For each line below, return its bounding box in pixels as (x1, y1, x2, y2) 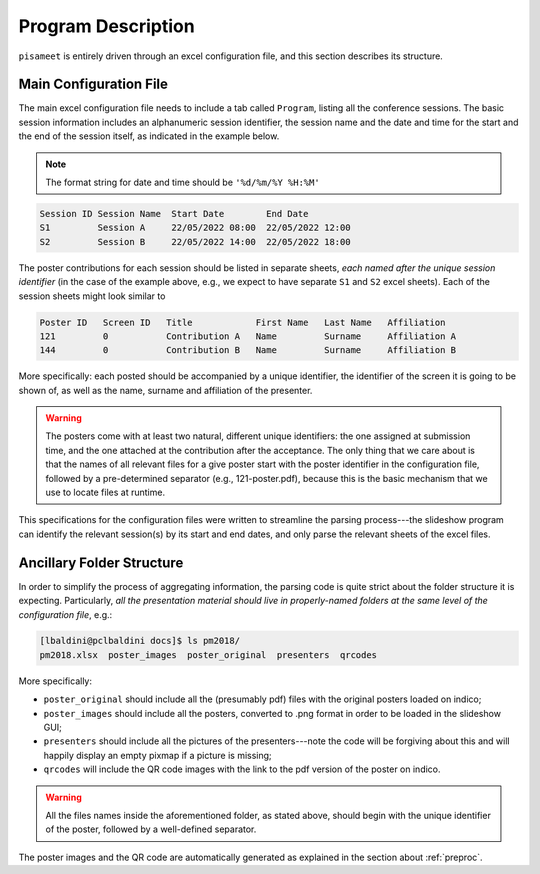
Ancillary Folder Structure (18, 554, 184, 571)
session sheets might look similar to (18, 290, 166, 302)
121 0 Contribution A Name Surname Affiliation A (39, 330, 457, 342)
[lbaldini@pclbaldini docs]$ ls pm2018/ (39, 635, 240, 647)
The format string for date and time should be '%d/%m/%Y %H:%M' (45, 176, 320, 189)
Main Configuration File (18, 76, 169, 93)
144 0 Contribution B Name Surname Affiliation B (39, 345, 457, 356)
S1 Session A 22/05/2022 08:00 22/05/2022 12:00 (39, 222, 351, 234)
